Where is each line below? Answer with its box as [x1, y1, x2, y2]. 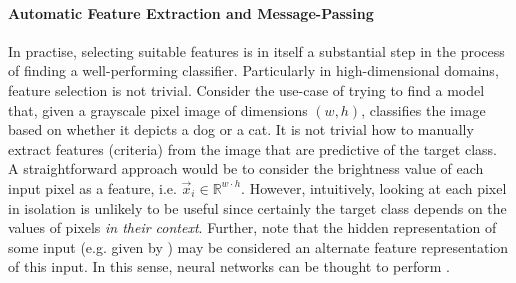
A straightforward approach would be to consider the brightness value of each [8, 158, 484, 179]
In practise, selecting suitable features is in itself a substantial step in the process [8, 40, 505, 61]
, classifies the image [361, 99, 486, 120]
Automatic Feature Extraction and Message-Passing [8, 2, 374, 23]
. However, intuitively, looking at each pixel [241, 177, 507, 198]
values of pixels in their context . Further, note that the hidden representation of [8, 217, 497, 238]
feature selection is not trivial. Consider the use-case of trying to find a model [8, 79, 485, 100]
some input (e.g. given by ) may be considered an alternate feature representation [8, 236, 509, 257]
